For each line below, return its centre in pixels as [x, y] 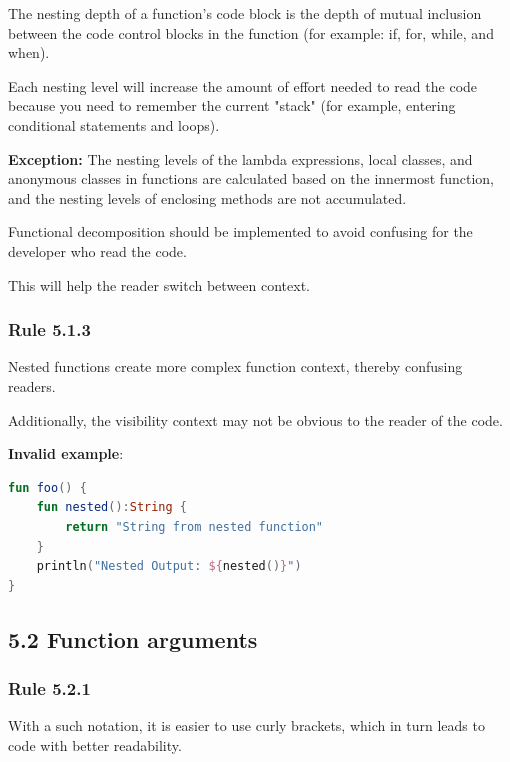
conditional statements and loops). [114, 124]
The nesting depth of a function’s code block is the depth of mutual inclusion [245, 13]
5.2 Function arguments [133, 638]
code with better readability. [95, 744]
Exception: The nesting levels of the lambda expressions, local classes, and [240, 158]
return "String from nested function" [194, 526]
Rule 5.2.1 [49, 687]
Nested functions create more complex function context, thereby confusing [235, 366]
